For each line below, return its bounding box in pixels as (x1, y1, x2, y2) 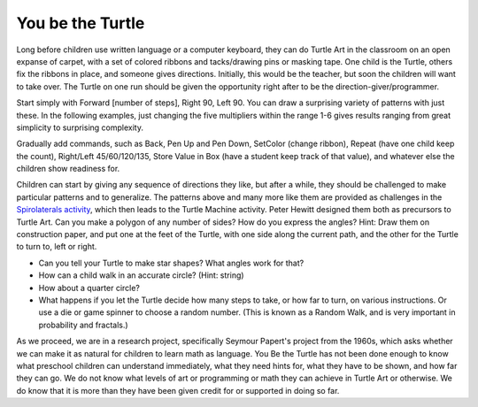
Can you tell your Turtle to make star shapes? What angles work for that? (38, 257, 305, 268)
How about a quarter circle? (38, 282, 141, 293)
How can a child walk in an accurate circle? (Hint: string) (38, 270, 244, 280)
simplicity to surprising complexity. (16, 122, 143, 133)
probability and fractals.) (38, 319, 128, 330)
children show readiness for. (16, 164, 120, 174)
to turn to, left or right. (16, 242, 97, 252)
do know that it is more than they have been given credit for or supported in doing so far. (16, 385, 340, 395)
